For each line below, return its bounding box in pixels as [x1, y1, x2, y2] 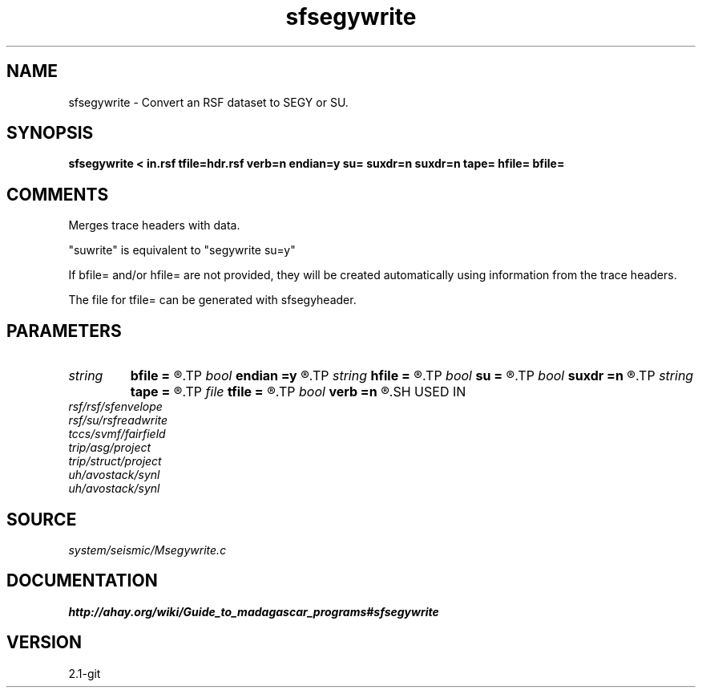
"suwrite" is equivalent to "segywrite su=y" [68, 243, 296, 258]
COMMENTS [6, 184, 109, 205]
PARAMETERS [6, 320, 122, 341]
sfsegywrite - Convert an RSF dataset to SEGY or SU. [68, 95, 349, 109]
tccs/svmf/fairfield [68, 427, 166, 441]
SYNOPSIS [6, 123, 94, 144]
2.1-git [68, 666, 101, 680]
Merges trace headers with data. [68, 218, 240, 233]
